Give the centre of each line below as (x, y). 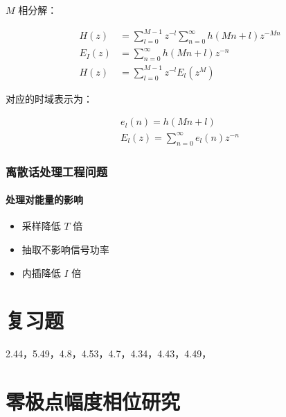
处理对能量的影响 (44, 199)
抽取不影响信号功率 (65, 249)
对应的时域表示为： (49, 98)
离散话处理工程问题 (57, 171)
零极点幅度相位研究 (93, 401)
